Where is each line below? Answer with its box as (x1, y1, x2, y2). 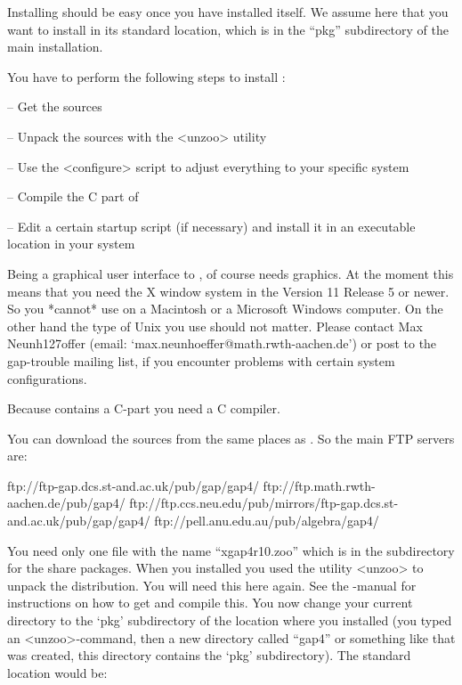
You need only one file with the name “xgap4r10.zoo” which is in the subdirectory (7, 541, 455, 559)
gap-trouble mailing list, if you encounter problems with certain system (7, 351, 395, 370)
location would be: (7, 663, 108, 681)
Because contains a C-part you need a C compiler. (7, 399, 280, 418)
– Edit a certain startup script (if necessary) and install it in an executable (7, 216, 416, 235)
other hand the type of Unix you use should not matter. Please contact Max (7, 316, 423, 335)
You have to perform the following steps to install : (7, 67, 286, 86)
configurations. (7, 369, 87, 387)
